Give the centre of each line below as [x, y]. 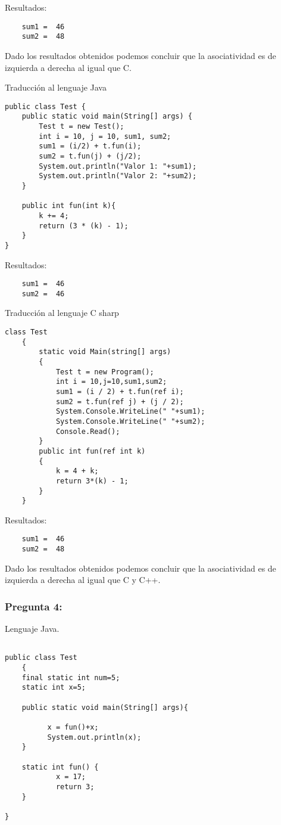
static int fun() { [60, 767]
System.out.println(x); [94, 737]
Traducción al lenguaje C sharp [62, 313]
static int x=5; [54, 688]
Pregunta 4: [34, 606]
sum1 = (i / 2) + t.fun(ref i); [120, 391]
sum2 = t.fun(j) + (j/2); [90, 156]
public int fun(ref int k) [92, 451]
